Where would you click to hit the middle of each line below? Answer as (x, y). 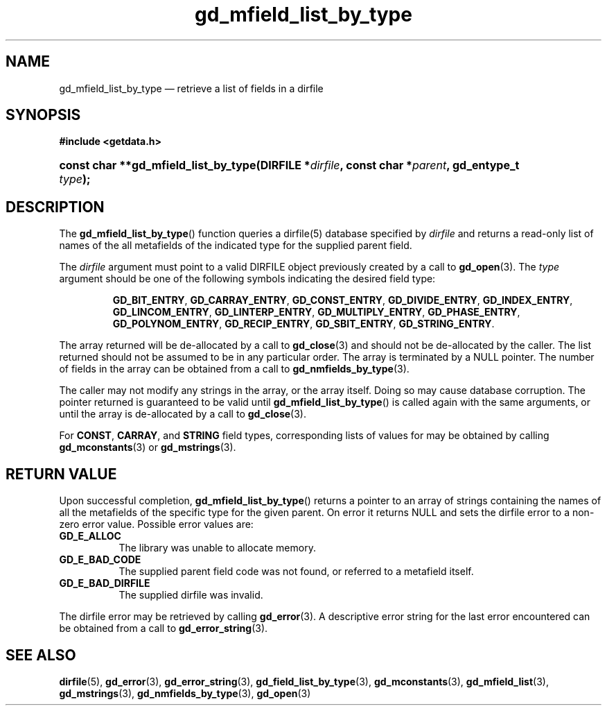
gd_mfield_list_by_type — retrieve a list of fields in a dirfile (191, 88)
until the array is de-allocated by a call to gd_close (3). (183, 414)
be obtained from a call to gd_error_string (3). (164, 628)
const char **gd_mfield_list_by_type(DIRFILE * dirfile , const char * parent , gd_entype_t (289, 165)
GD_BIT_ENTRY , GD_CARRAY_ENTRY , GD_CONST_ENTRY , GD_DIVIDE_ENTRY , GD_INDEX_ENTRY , (343, 300)
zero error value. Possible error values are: (156, 524)
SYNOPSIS (43, 115)
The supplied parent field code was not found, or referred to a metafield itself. (296, 572)
